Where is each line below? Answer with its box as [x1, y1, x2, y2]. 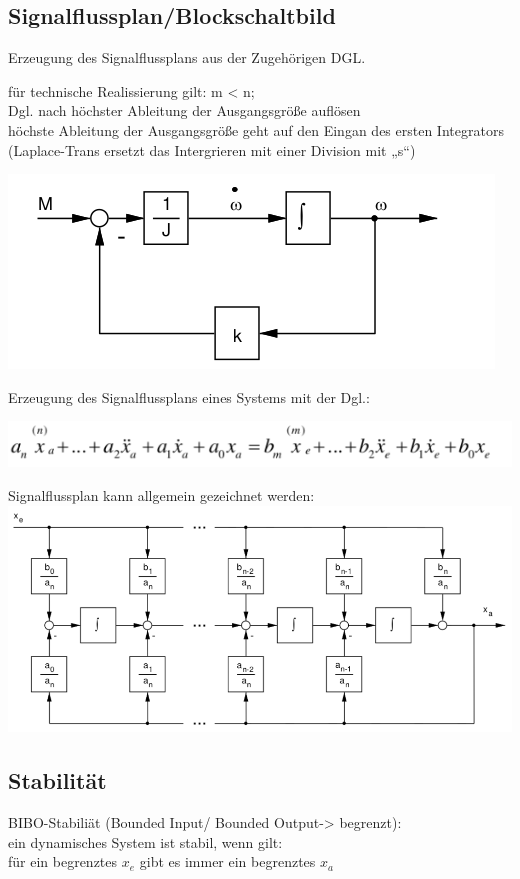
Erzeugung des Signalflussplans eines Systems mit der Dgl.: [8, 386, 370, 407]
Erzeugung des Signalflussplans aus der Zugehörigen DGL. [8, 47, 366, 68]
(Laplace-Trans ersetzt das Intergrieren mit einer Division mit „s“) [8, 139, 416, 160]
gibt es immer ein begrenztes [139, 851, 316, 872]
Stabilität [8, 765, 107, 796]
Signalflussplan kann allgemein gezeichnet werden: [8, 484, 315, 505]
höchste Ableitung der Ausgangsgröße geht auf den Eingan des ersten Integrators [8, 119, 504, 140]
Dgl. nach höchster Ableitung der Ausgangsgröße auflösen [8, 100, 361, 121]
